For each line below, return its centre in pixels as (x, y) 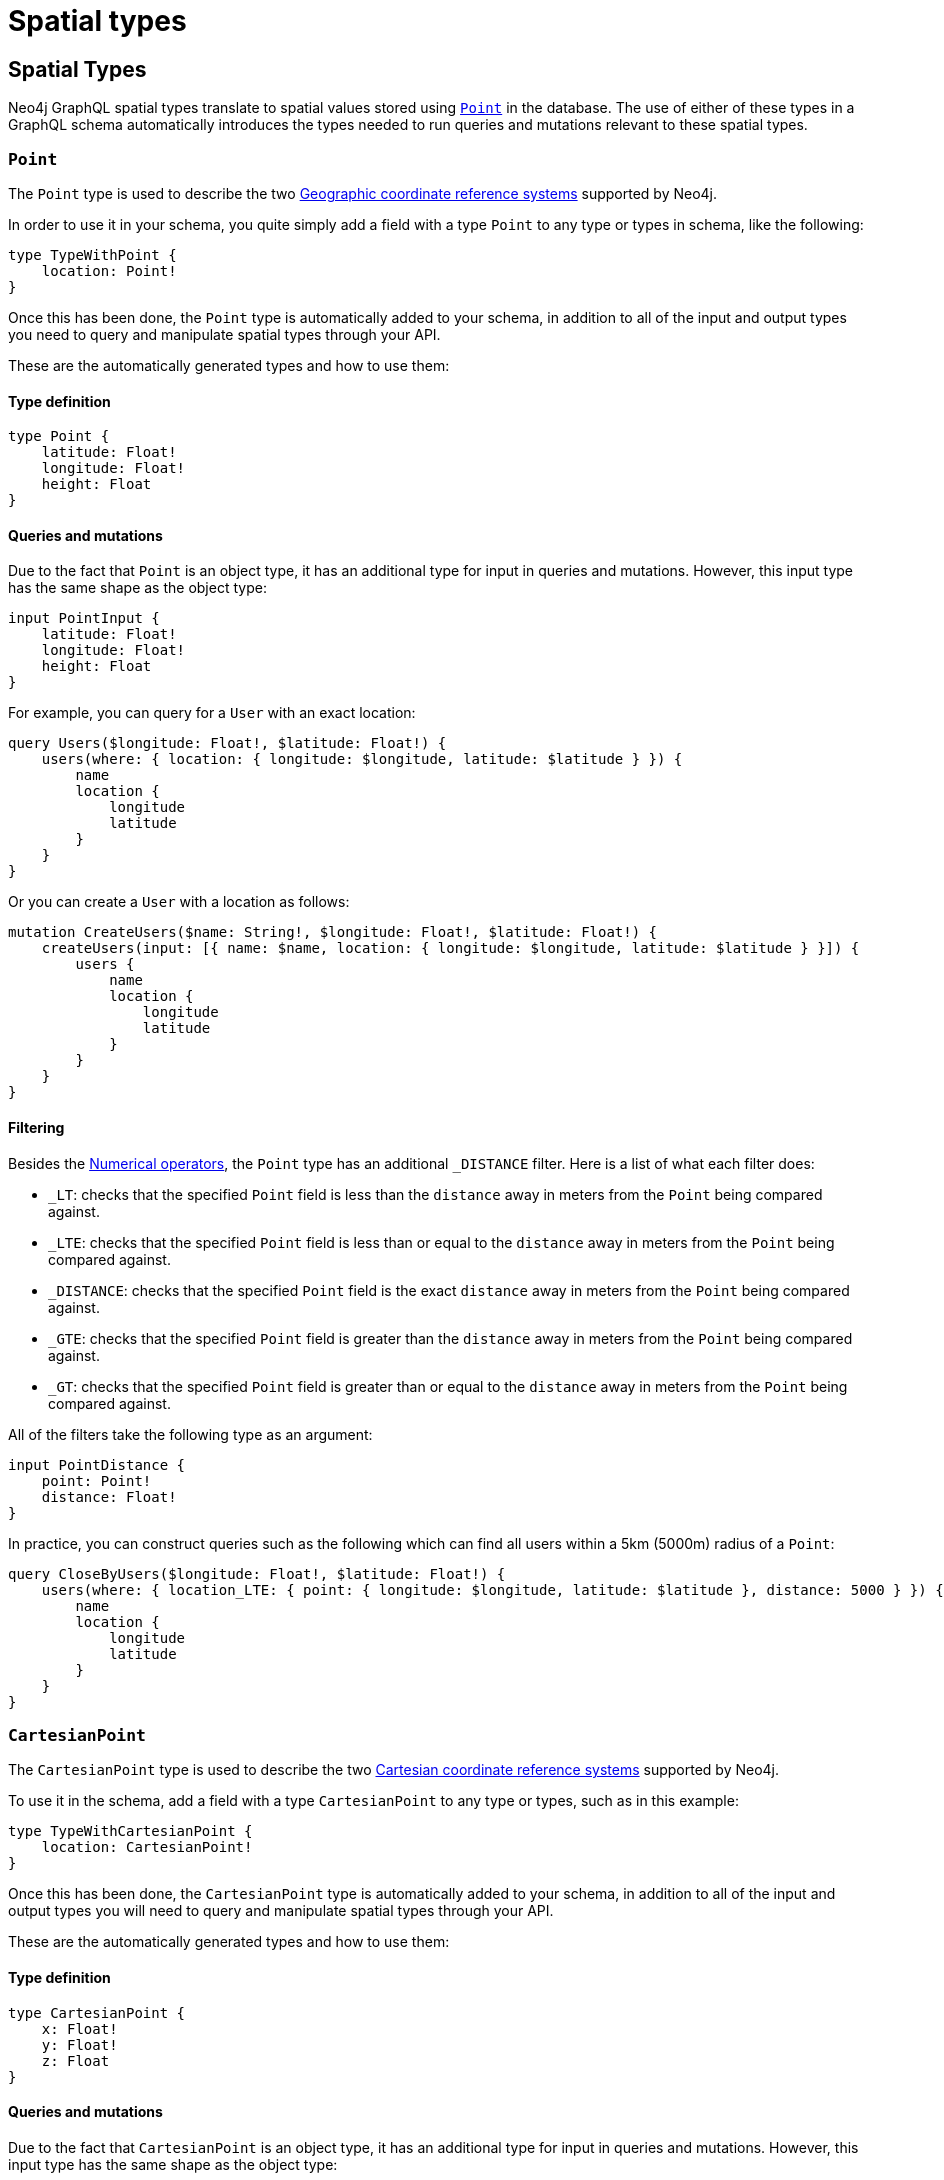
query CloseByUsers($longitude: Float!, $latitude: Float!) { (257, 1573)
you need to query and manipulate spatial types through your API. (224, 334)
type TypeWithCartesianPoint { (130, 1831)
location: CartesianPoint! (147, 1847)
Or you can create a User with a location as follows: (179, 902)
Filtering (36, 1127)
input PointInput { (84, 618)
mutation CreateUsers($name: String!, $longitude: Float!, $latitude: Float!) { (333, 932)
